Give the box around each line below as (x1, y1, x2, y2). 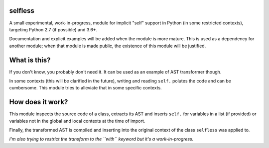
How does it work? (9, 98, 68, 106)
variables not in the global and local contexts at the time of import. (9, 118, 145, 124)
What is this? (9, 56, 51, 64)
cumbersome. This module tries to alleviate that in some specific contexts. (9, 85, 162, 91)
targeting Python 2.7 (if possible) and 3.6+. (9, 26, 98, 32)
